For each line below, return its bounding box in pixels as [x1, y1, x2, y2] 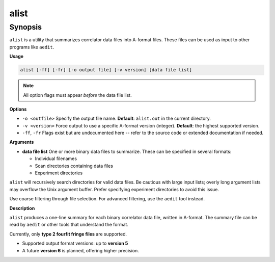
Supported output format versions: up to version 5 [22, 240, 128, 247]
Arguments [9, 139, 34, 145]
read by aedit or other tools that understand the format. [9, 222, 128, 228]
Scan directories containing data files [35, 163, 113, 169]
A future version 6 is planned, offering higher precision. [22, 247, 140, 253]
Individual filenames [35, 155, 77, 162]
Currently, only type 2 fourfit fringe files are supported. [9, 231, 127, 237]
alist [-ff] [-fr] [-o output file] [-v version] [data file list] [20, 67, 193, 73]
